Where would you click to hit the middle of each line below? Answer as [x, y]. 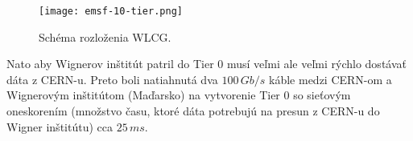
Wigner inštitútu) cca [60, 126]
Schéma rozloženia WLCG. [105, 36]
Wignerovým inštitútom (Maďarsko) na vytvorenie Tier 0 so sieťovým [179, 95]
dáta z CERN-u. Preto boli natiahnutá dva [112, 79]
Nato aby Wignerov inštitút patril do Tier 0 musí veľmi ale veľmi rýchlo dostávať [206, 64]
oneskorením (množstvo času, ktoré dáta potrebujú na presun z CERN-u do [193, 111]
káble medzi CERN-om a [330, 79]
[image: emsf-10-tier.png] [111, 11]
